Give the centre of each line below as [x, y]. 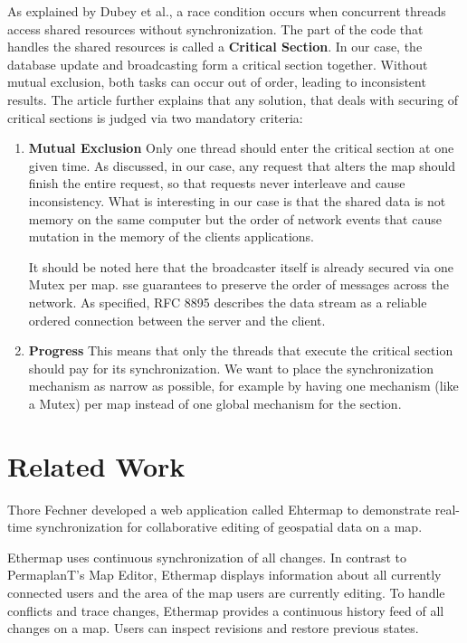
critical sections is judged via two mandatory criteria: [155, 117]
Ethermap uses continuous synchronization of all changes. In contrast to [207, 557]
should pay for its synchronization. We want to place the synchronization [231, 368]
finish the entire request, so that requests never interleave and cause [217, 183]
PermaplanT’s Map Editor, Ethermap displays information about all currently [224, 575]
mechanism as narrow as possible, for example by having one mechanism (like [243, 386]
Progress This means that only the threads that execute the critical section [241, 350]
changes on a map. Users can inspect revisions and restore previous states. [213, 628]
